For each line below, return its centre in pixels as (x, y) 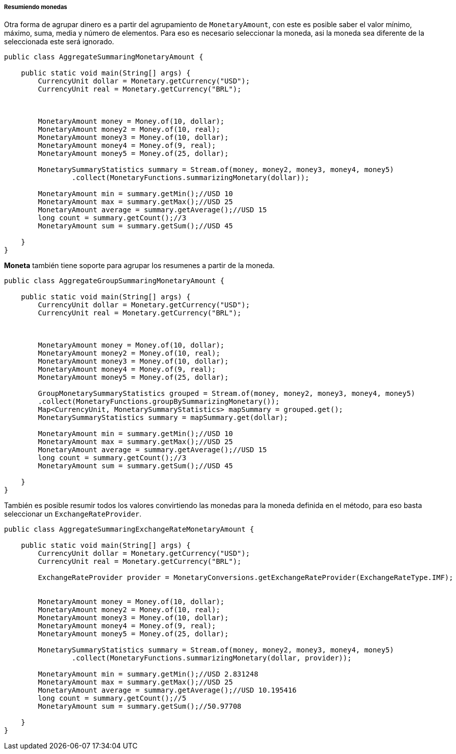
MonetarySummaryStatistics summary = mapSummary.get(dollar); (163, 418)
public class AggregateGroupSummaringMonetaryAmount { (114, 281)
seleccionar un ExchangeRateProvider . (73, 514)
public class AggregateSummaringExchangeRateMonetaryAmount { (129, 529)
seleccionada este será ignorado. (59, 42)
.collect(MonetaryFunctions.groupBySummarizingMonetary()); (159, 402)
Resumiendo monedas (36, 7)
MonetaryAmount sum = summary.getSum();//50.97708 (140, 706)
